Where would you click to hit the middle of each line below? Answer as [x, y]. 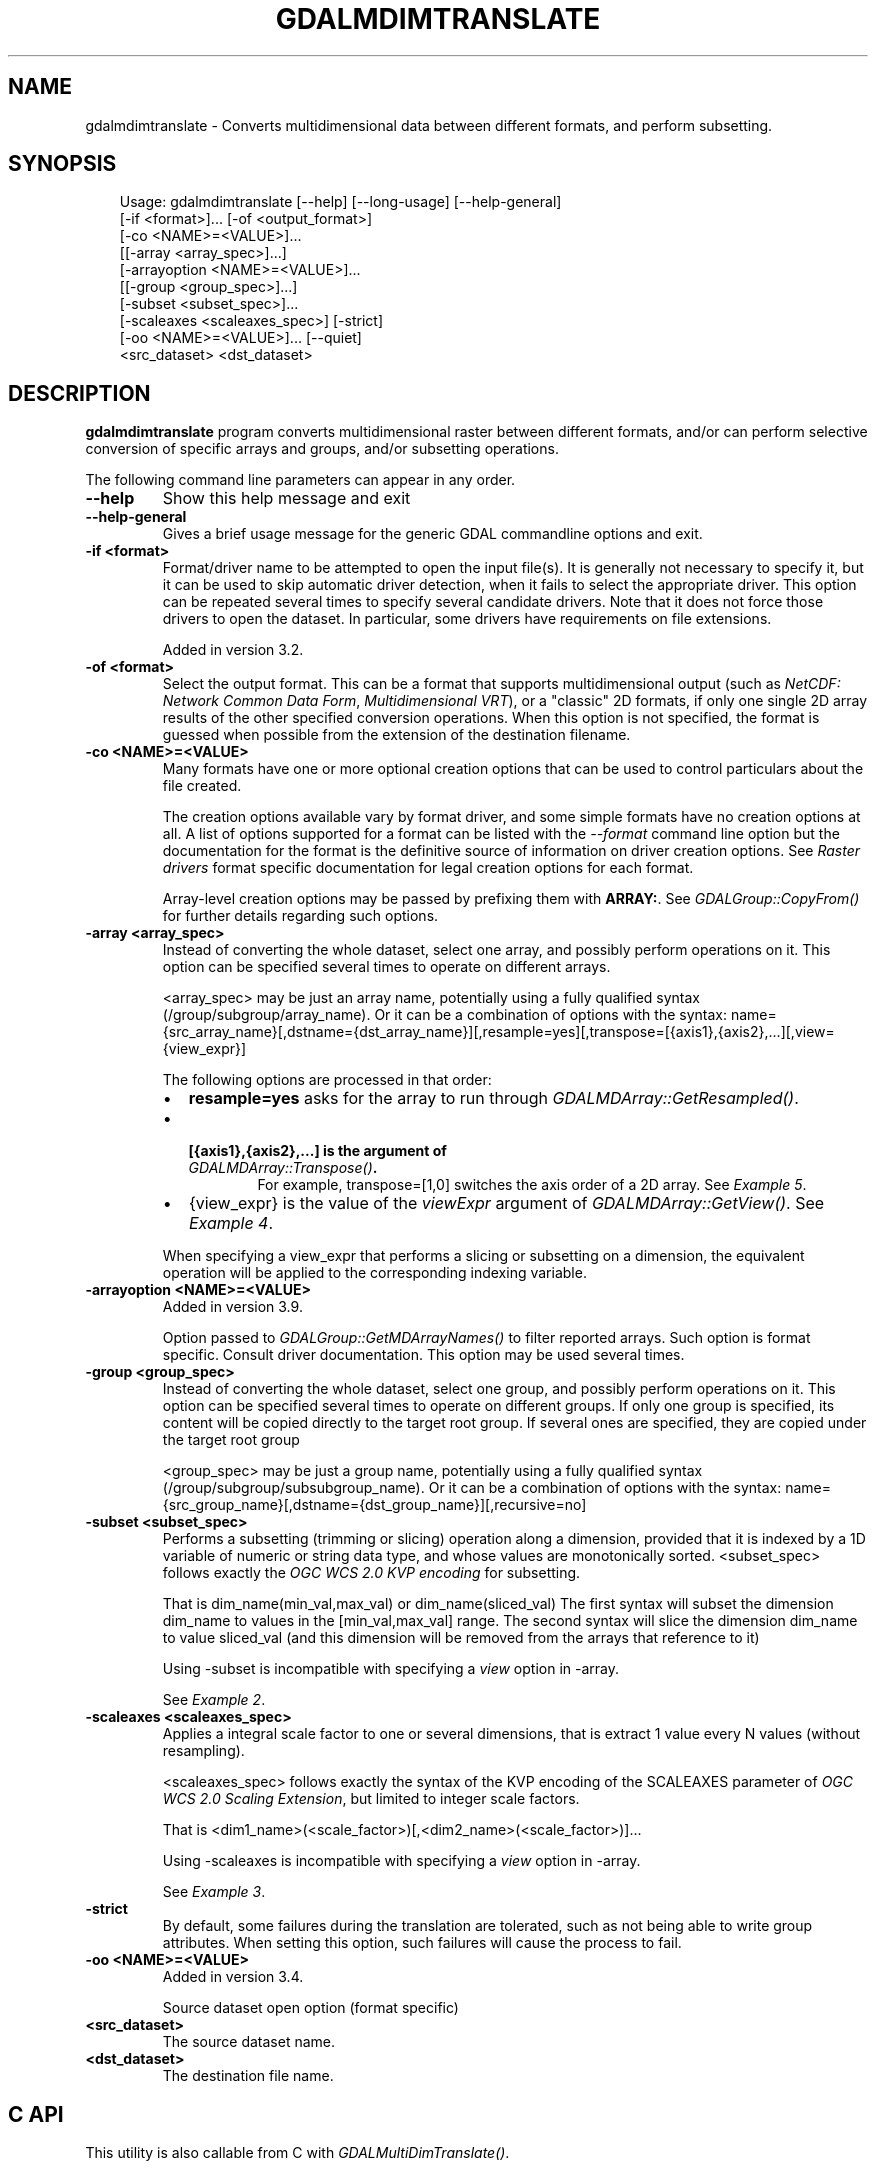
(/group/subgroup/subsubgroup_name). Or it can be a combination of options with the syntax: [472, 1488]
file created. [202, 786]
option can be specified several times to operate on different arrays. [386, 967]
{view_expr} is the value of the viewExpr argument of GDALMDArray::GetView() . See [506, 1203]
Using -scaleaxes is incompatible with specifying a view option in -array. [401, 1861]
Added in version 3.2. [233, 650]
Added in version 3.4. [233, 1977]
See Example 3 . [214, 1892]
